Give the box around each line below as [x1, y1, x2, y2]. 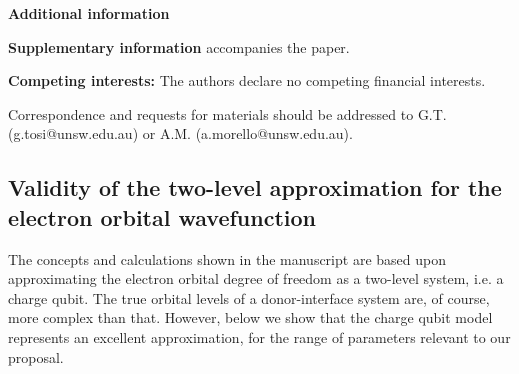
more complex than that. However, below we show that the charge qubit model [8, 307, 493, 328]
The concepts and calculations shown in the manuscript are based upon [8, 248, 446, 269]
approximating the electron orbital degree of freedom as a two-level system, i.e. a [8, 268, 504, 289]
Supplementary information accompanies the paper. [8, 36, 350, 57]
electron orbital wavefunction [8, 201, 316, 232]
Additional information [8, 3, 170, 23]
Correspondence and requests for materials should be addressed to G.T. [8, 103, 447, 124]
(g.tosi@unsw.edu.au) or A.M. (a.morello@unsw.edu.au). [8, 123, 353, 144]
